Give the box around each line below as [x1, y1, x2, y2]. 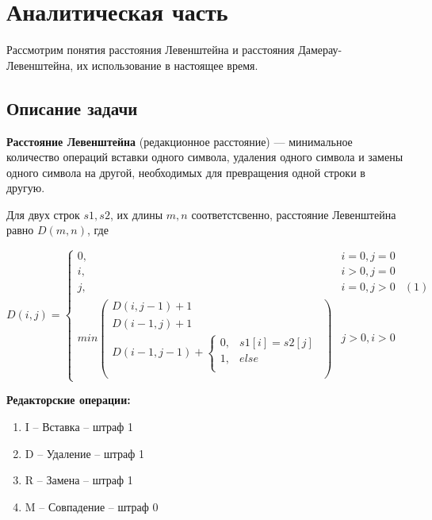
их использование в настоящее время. [76, 56, 258, 73]
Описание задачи [6, 95, 138, 120]
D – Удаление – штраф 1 [25, 445, 144, 461]
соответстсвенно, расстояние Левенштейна [191, 206, 396, 222]
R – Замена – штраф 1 [25, 472, 133, 488]
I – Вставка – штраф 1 [25, 418, 133, 435]
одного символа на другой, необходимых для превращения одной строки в [6, 164, 365, 180]
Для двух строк [6, 206, 80, 222]
